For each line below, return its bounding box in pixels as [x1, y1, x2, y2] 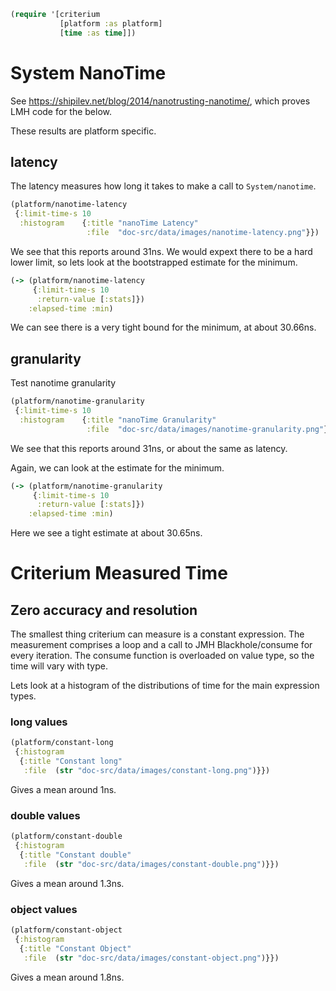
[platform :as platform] [59, 18, 163, 29]
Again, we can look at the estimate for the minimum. [10, 461, 225, 474]
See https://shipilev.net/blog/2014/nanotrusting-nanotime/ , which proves [10, 95, 311, 107]
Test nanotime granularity [10, 377, 117, 389]
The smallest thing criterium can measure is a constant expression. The [10, 628, 305, 640]
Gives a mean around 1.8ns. [10, 971, 125, 983]
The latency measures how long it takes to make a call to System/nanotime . [10, 180, 317, 192]
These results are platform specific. [10, 125, 157, 137]
